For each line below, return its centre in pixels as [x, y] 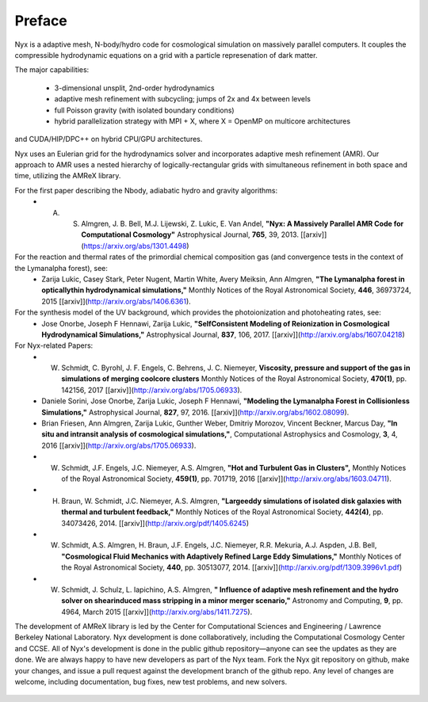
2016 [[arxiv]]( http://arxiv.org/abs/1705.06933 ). [119, 445]
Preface [41, 21]
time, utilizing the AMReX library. [68, 176]
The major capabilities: [52, 70]
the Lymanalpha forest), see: [61, 268]
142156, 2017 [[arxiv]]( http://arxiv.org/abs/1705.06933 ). [152, 390]
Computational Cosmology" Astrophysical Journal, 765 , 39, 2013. [190, 235]
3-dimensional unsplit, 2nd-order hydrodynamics [134, 88]
